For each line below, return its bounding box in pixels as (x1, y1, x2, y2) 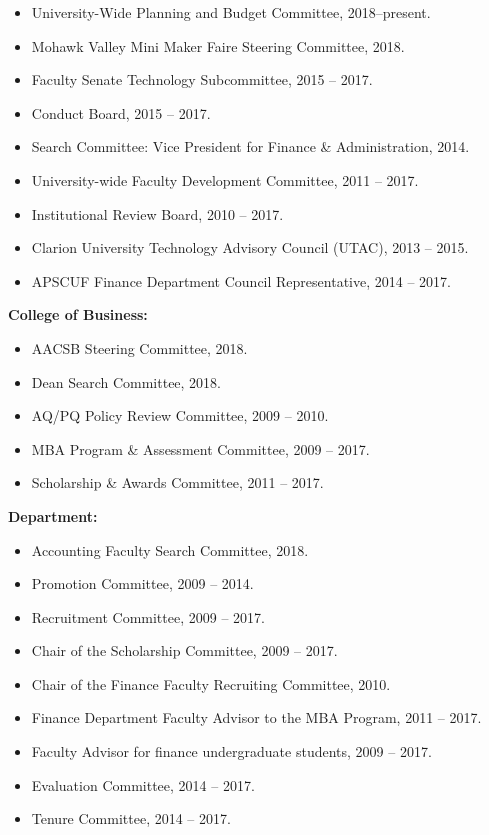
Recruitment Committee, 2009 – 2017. (31, 606, 265, 627)
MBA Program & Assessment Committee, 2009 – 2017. (31, 438, 370, 459)
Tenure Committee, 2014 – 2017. (31, 808, 231, 829)
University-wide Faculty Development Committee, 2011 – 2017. (31, 169, 419, 190)
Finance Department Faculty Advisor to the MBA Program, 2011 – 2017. (31, 707, 482, 728)
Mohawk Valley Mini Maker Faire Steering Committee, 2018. (31, 35, 405, 56)
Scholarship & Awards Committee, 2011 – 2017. (31, 472, 324, 493)
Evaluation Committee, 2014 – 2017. (31, 774, 255, 795)
